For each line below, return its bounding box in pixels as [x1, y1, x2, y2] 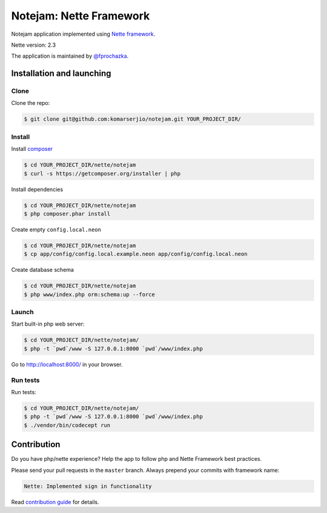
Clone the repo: [11, 99, 50, 107]
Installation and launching [11, 69, 111, 79]
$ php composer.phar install [24, 210, 111, 217]
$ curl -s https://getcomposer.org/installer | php [24, 170, 181, 177]
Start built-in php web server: [11, 320, 85, 327]
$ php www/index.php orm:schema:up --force [24, 291, 156, 298]
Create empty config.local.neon [11, 226, 101, 233]
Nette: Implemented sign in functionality [24, 483, 152, 489]
